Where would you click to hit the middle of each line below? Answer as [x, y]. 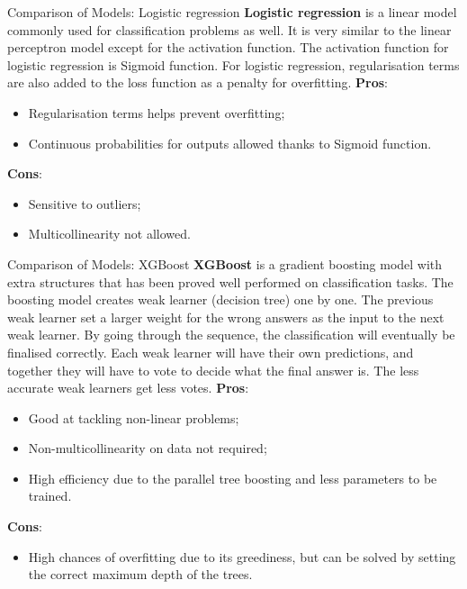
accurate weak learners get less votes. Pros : [128, 388]
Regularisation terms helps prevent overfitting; [157, 112]
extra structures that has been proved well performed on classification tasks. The [230, 281]
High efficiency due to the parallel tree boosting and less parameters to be [233, 478]
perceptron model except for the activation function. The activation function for [228, 47]
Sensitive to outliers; [85, 203]
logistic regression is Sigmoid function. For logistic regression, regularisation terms [233, 64]
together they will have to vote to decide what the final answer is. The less [213, 370]
